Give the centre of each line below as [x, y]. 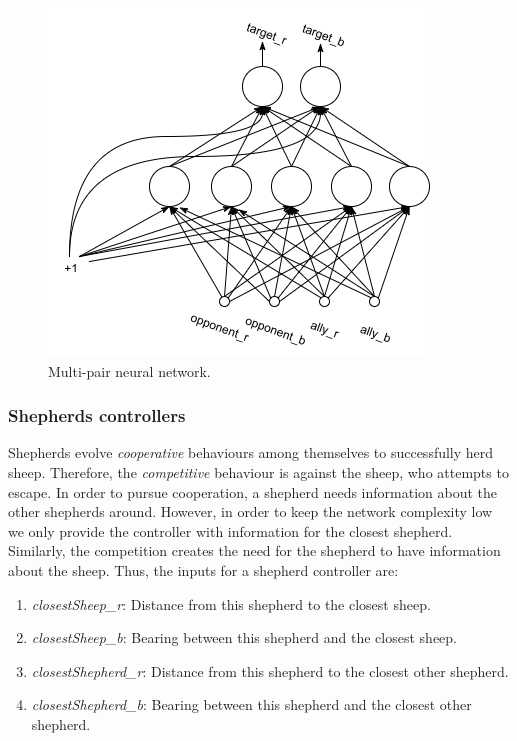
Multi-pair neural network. [129, 370]
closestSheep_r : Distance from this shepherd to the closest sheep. [231, 603]
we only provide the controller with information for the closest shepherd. [230, 530]
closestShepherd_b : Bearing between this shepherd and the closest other [251, 704]
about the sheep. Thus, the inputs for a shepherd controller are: [203, 569]
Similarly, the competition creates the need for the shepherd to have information [254, 550]
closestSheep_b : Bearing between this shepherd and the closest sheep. [244, 637]
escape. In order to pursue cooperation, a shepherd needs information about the [253, 491]
